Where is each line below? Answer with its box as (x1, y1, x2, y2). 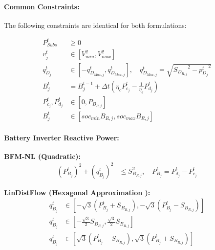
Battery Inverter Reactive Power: (4, 132, 119, 142)
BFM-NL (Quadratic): (4, 151, 81, 161)
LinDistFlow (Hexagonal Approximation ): (4, 187, 150, 197)
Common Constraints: (4, 1, 80, 11)
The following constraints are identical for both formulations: (4, 20, 187, 30)
